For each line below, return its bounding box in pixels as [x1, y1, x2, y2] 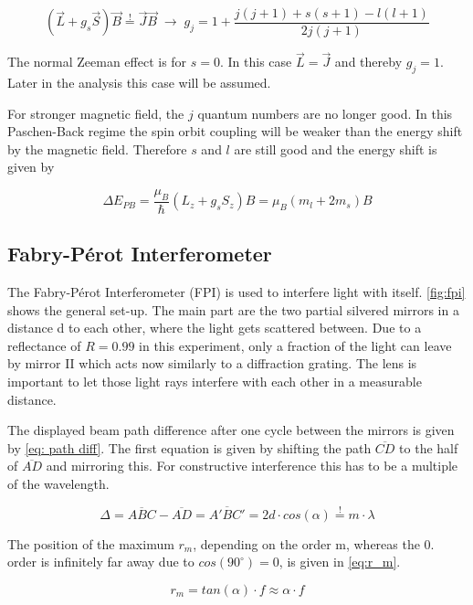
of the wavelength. [7, 474, 110, 494]
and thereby [334, 52, 403, 71]
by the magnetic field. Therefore [7, 139, 187, 158]
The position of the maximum [7, 534, 174, 553]
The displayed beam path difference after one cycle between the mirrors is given [7, 420, 455, 440]
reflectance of [7, 335, 81, 355]
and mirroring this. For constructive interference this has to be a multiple [46, 456, 458, 475]
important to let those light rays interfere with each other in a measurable [7, 372, 422, 391]
